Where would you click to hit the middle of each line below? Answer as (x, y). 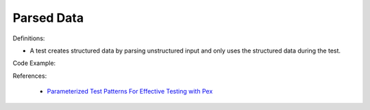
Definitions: (29, 38)
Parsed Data (48, 18)
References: (30, 76)
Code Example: (34, 63)
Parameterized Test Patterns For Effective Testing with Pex (130, 92)
